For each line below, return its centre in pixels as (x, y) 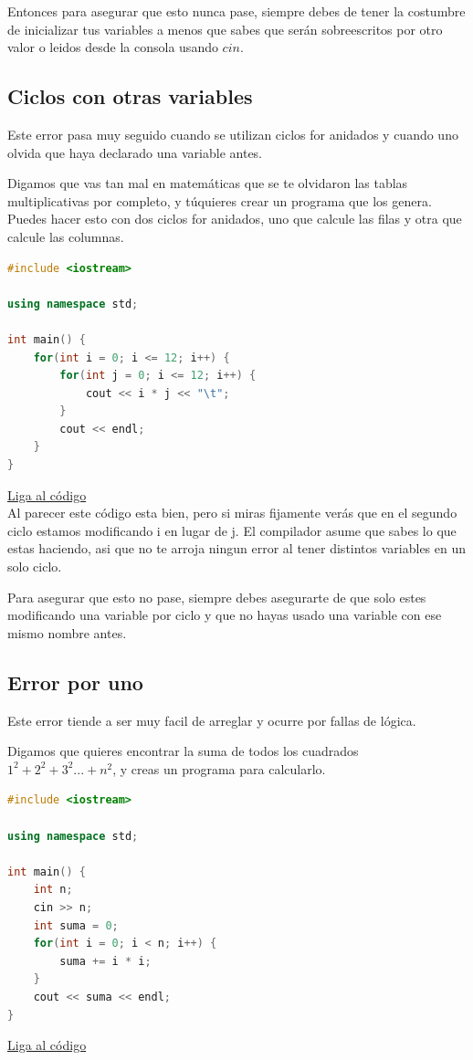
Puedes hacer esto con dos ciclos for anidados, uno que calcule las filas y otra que (235, 219)
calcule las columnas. (66, 236)
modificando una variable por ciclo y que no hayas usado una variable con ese (225, 615)
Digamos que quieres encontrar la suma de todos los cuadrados (183, 751)
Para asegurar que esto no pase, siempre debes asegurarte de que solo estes (217, 597)
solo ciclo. (35, 567)
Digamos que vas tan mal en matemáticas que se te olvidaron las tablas (208, 183)
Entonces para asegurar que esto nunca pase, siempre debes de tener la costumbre (236, 11)
